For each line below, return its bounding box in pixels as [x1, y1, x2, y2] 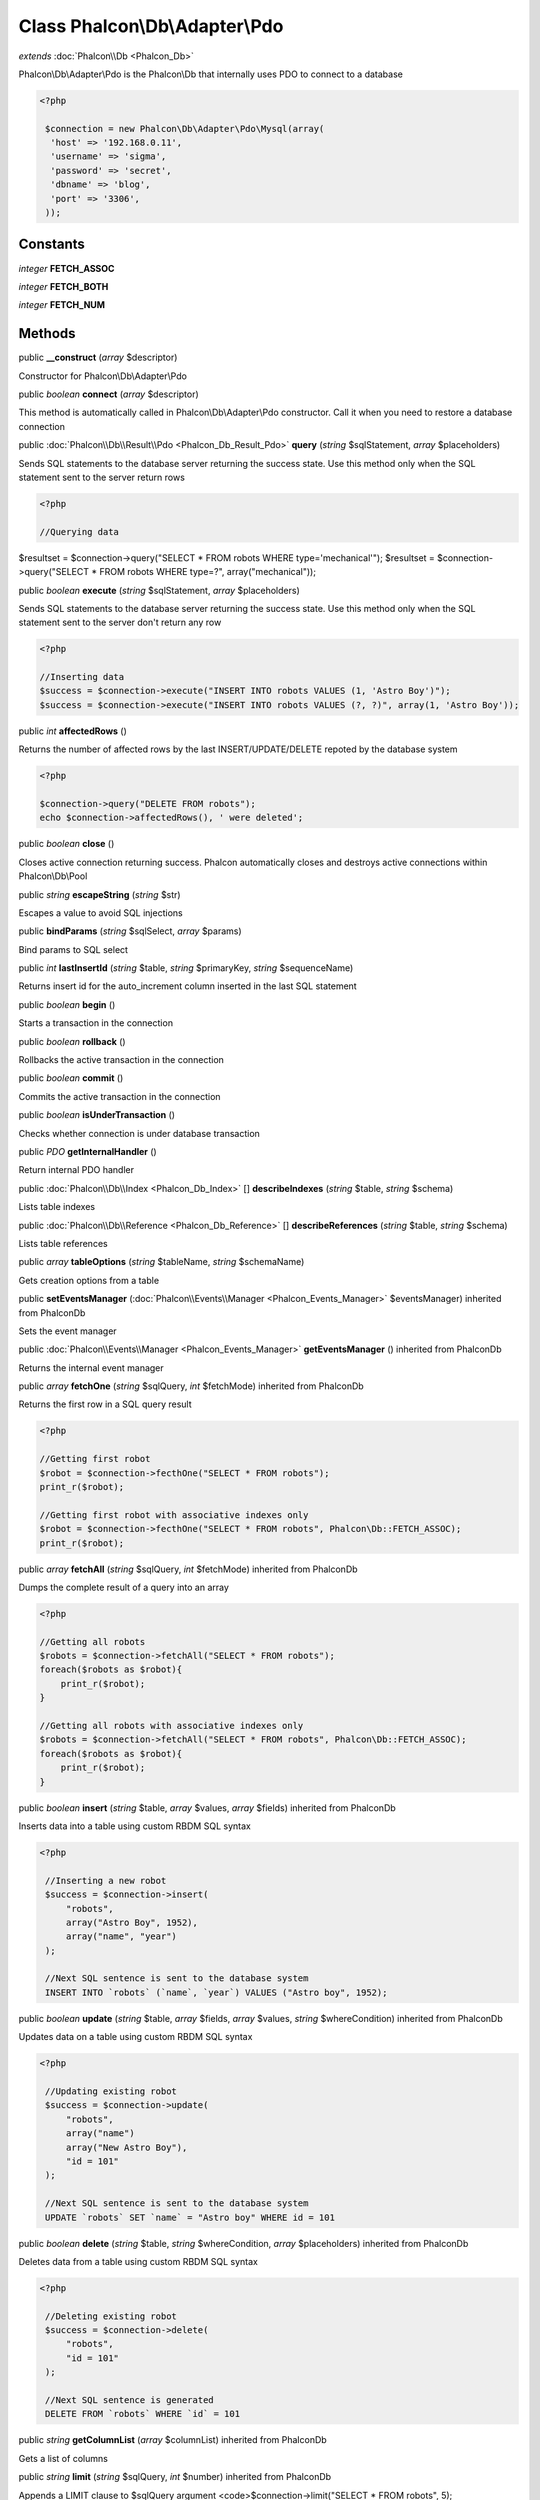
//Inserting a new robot [45, 1875, 167, 1886]
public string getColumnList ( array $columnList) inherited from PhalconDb [18, 2434, 327, 2446]
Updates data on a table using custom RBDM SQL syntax [18, 2031, 253, 2043]
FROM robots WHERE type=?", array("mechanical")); [99, 566, 317, 578]
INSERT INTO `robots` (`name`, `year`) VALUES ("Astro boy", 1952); [45, 1986, 388, 1998]
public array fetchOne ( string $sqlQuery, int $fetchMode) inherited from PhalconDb [18, 1380, 364, 1392]
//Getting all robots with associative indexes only [39, 1720, 304, 1732]
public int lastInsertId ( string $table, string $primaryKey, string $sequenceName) [18, 962, 354, 974]
